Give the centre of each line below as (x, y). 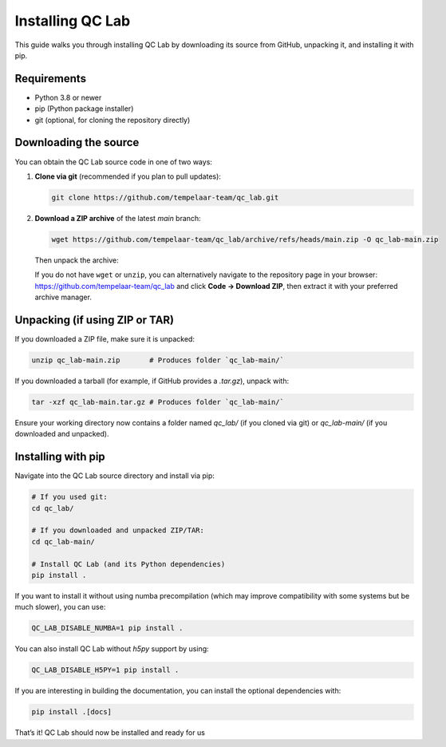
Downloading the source (77, 142)
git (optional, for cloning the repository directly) (112, 120)
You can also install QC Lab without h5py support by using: (112, 649)
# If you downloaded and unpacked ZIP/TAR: (118, 530)
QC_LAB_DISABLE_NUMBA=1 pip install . (107, 628)
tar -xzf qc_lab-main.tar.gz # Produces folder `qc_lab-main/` (158, 402)
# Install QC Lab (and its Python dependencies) (128, 564)
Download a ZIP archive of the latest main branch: (118, 218)
